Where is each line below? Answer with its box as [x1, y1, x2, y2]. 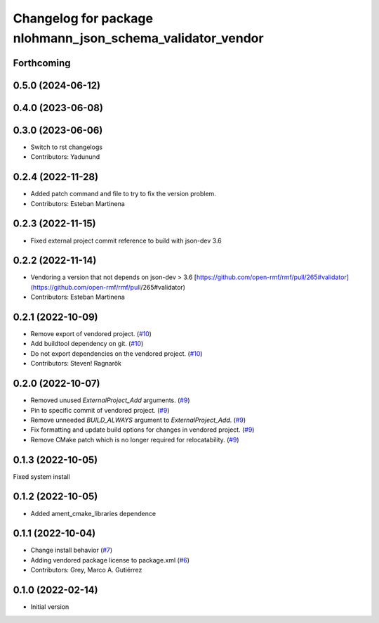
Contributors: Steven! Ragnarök [30, 359, 122, 368]
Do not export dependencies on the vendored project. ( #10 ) [30, 349, 203, 358]
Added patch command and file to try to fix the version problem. [30, 190, 217, 198]
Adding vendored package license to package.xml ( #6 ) [30, 555, 189, 564]
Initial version [30, 603, 69, 611]
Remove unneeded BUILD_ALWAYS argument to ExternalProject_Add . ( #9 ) [30, 416, 246, 424]
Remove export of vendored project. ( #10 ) [30, 330, 152, 338]
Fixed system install [13, 472, 70, 481]
